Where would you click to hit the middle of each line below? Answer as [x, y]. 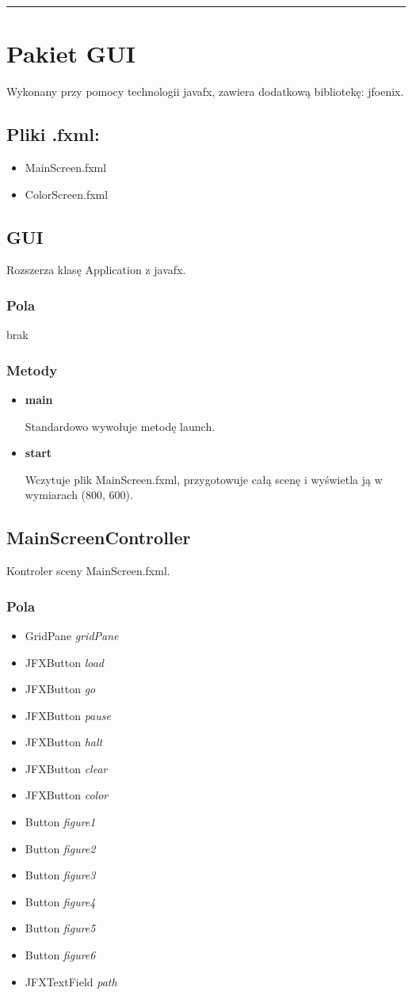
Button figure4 [60, 901]
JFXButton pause [68, 715]
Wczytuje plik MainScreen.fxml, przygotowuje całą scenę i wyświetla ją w [204, 479]
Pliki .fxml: [53, 134]
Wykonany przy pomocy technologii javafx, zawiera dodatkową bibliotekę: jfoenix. [205, 91]
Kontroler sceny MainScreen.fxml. [88, 571]
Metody [32, 370]
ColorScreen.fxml [67, 194]
